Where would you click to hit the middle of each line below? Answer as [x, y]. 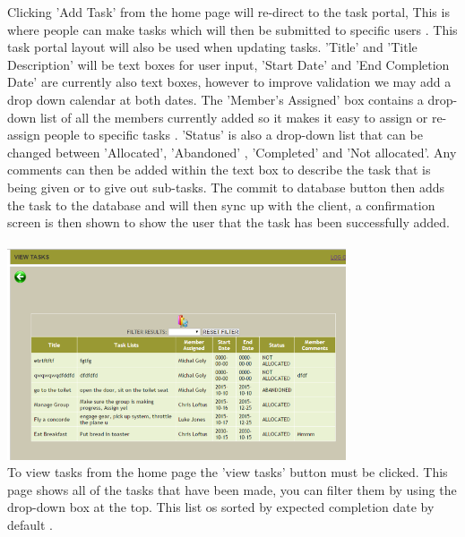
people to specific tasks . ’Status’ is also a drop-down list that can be [233, 135]
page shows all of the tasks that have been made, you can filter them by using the [232, 489]
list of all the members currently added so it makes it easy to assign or [234, 117]
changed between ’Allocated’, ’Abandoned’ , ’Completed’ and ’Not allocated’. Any [232, 152]
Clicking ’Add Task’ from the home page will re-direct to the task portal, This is [228, 12]
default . [30, 524]
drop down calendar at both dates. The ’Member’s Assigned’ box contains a [215, 99]
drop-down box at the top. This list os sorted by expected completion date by [221, 507]
